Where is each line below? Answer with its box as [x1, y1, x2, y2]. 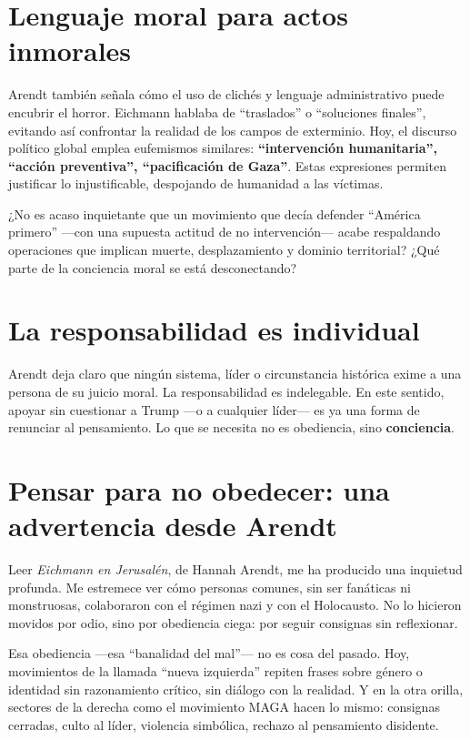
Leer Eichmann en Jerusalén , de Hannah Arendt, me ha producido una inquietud [8, 560, 463, 579]
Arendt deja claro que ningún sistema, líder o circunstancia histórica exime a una [8, 364, 462, 383]
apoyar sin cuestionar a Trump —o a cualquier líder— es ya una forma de [8, 400, 420, 419]
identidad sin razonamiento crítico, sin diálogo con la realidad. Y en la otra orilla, [8, 679, 464, 698]
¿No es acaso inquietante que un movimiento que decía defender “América [8, 204, 421, 223]
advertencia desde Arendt [8, 507, 337, 544]
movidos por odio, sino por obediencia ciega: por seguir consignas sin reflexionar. [8, 613, 458, 632]
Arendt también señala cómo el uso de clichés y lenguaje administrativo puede [8, 85, 445, 104]
